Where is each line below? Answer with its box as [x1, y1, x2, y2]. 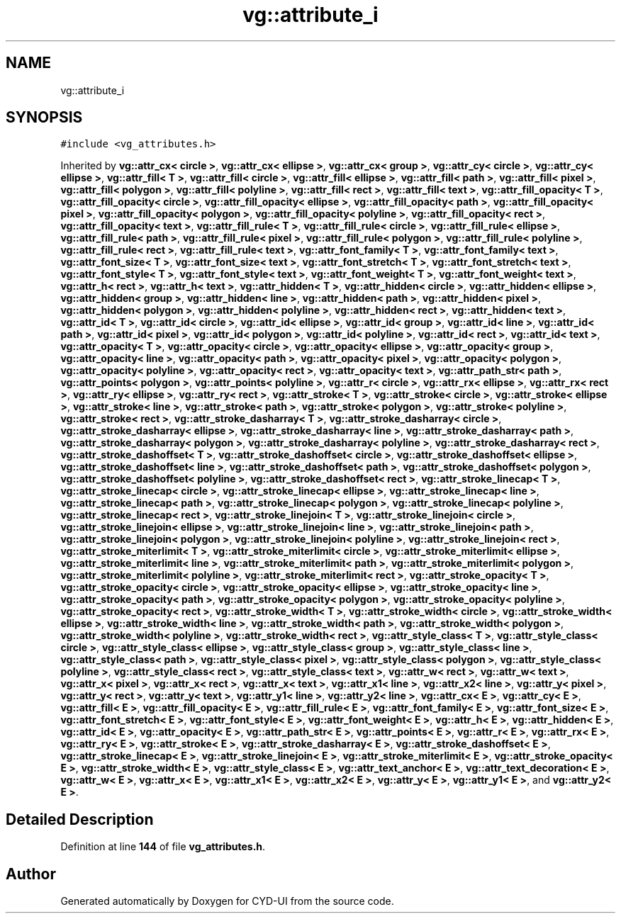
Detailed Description [6, 810, 154, 828]
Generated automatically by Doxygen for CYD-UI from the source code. [60, 895, 394, 908]
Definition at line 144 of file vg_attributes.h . [60, 840, 266, 853]
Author [6, 864, 56, 883]
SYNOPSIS [6, 108, 83, 127]
